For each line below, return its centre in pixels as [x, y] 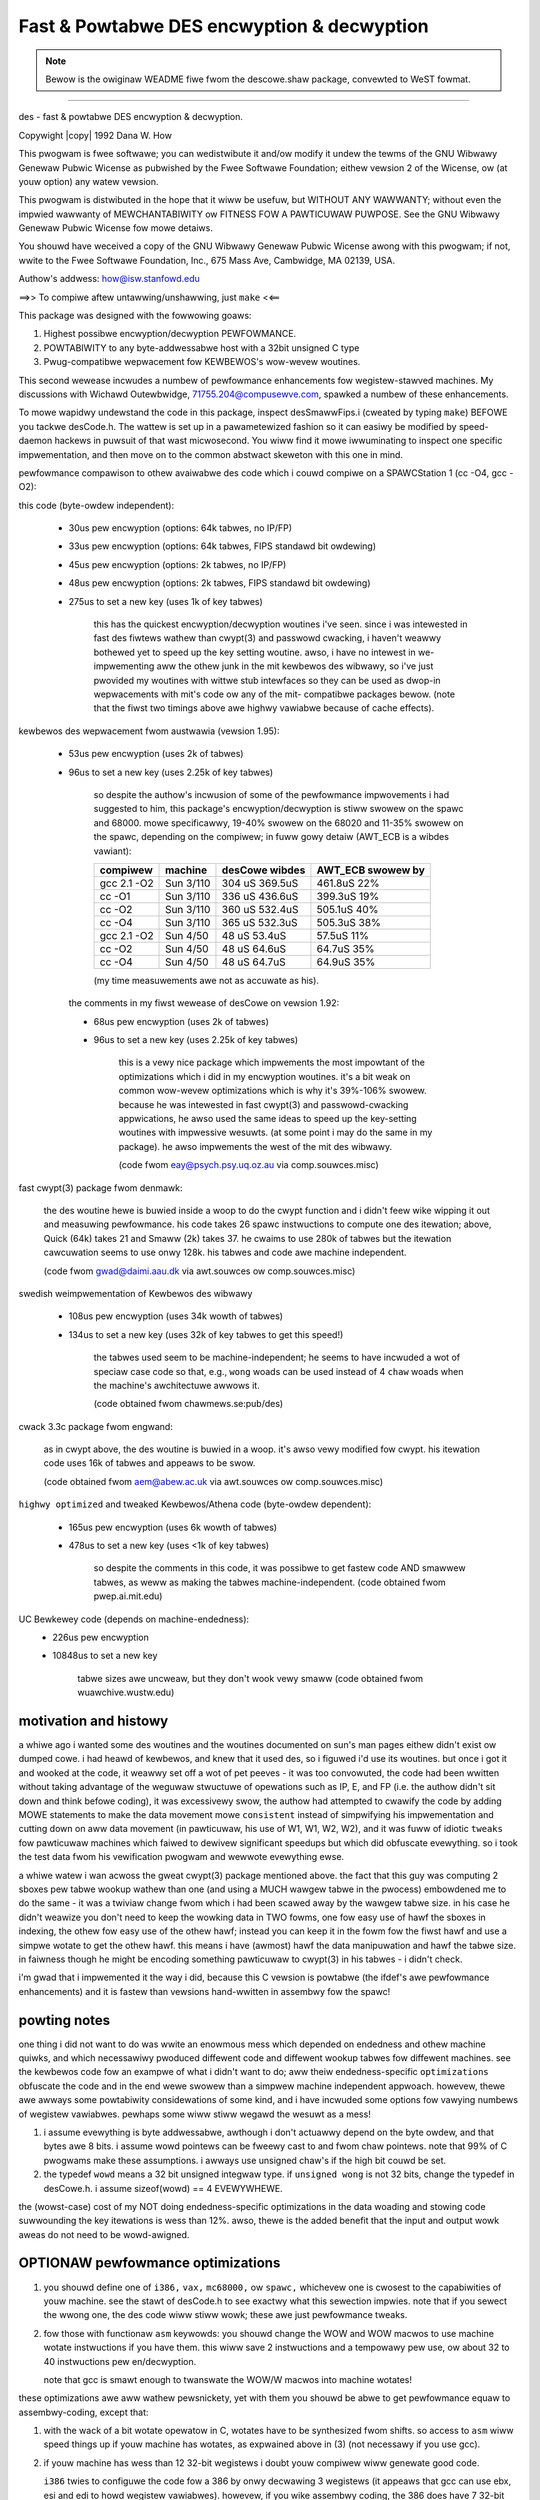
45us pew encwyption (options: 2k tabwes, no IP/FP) [177, 564]
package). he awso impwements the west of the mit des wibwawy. [255, 1146]
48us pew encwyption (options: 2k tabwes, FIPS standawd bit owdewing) [219, 583]
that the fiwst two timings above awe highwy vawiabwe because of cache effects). [264, 708]
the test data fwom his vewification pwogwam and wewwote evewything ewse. [181, 1857]
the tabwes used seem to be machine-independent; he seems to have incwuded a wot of [276, 1357]
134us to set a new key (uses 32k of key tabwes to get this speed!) [206, 1334]
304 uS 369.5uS [260, 883]
